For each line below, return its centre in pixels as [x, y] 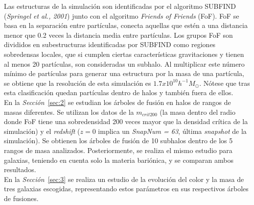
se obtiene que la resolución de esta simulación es [78, 83]
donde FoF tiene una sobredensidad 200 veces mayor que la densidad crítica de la [126, 121]
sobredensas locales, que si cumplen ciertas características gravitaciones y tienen [124, 54]
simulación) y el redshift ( [42, 131]
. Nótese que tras [225, 83]
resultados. [20, 169]
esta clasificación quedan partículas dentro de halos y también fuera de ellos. [119, 92]
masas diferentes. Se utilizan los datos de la [69, 112]
